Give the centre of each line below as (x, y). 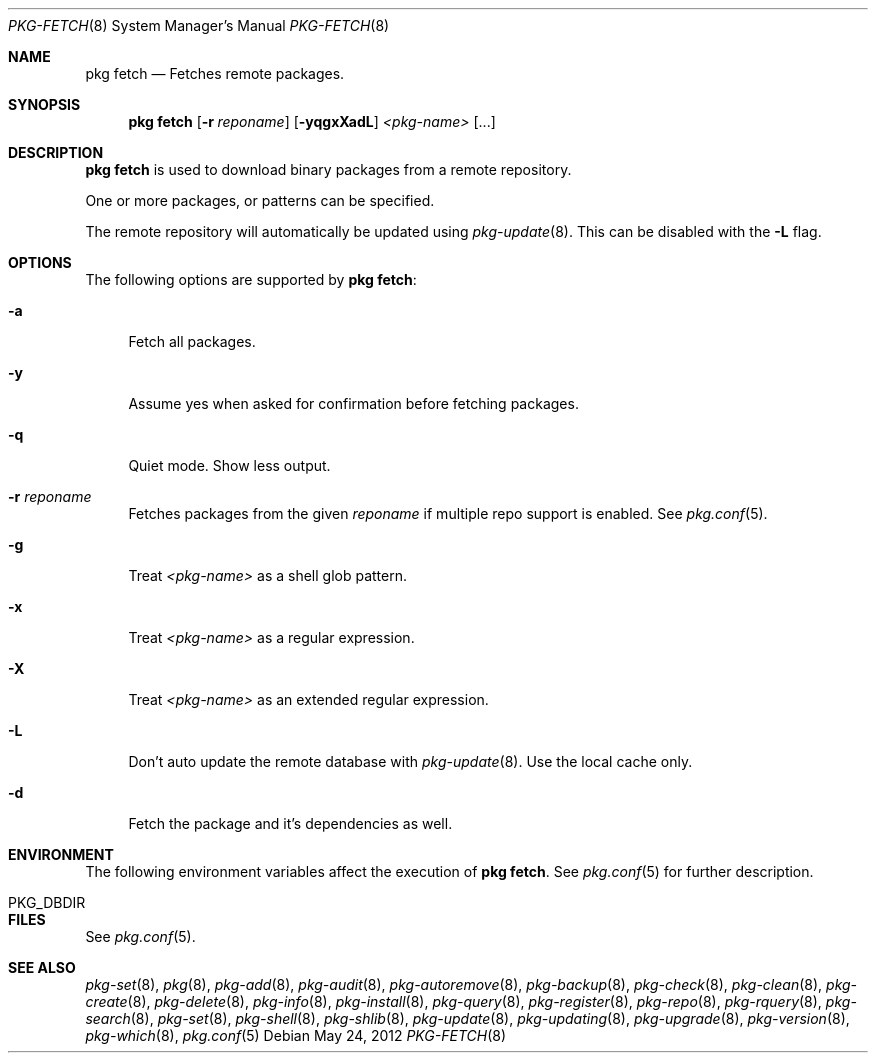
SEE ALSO (42, 967)
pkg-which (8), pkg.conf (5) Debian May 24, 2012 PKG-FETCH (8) (296, 1035)
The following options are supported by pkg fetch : (251, 279)
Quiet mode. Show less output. (229, 465)
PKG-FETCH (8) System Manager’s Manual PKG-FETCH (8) (199, 25)
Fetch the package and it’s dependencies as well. (290, 823)
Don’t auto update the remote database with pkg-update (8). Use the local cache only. (410, 761)
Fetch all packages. (192, 341)
